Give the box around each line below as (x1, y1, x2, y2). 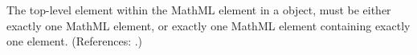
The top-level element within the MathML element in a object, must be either (6, 2, 391, 18)
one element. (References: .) (6, 33, 143, 49)
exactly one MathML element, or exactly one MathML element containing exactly (6, 17, 411, 33)
